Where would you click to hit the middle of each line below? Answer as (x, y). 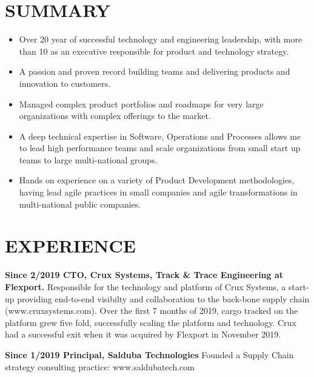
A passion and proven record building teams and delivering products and (155, 71)
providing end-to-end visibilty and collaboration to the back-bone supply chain (163, 298)
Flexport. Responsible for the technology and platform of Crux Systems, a (145, 286)
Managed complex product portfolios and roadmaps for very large (141, 104)
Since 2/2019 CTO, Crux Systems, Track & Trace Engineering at (144, 275)
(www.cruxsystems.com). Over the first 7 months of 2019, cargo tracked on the (152, 311)
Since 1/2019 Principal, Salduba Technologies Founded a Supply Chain (149, 354)
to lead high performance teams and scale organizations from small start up (160, 148)
